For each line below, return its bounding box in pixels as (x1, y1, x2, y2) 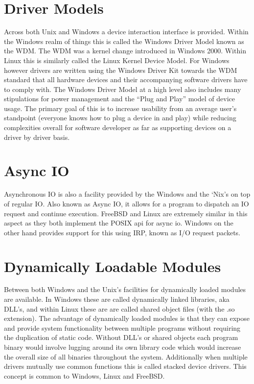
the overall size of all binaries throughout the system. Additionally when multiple (4, 351, 248, 361)
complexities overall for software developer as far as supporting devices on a (4, 122, 231, 133)
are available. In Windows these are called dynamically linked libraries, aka (4, 294, 230, 304)
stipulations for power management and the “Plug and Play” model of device (4, 93, 235, 104)
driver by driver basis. (4, 132, 70, 142)
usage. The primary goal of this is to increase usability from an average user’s (4, 103, 237, 113)
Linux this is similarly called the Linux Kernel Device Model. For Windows (4, 55, 230, 65)
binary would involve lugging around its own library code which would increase (4, 342, 241, 352)
